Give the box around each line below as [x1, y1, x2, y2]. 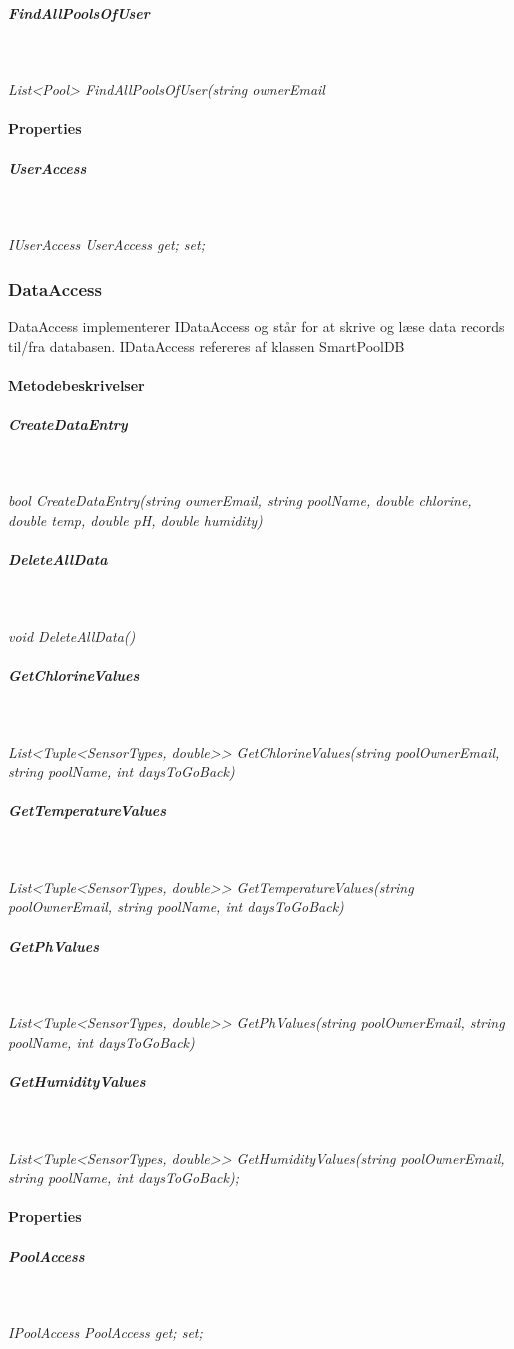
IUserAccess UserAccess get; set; [8, 234, 205, 255]
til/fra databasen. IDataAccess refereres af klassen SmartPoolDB [8, 335, 405, 356]
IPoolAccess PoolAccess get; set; [8, 1322, 203, 1343]
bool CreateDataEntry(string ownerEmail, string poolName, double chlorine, [8, 490, 472, 511]
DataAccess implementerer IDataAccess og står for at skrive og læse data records [8, 315, 505, 336]
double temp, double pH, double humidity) [8, 510, 263, 531]
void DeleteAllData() [8, 625, 136, 646]
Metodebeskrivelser [8, 374, 145, 395]
